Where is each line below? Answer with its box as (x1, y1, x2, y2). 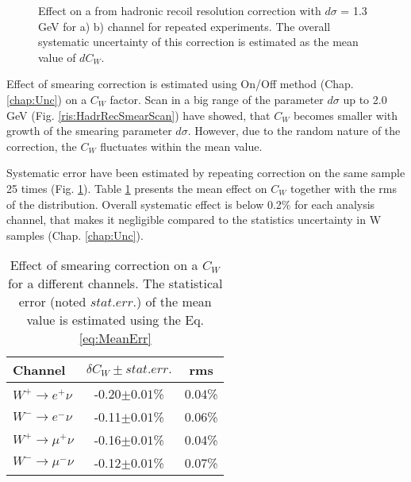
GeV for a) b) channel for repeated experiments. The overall (38, 17, 331, 34)
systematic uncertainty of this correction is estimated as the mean (38, 33, 359, 50)
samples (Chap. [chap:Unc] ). (6, 226, 144, 243)
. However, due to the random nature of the (187, 122, 401, 139)
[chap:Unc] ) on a (6, 91, 87, 107)
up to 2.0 (343, 91, 387, 107)
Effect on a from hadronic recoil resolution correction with (38, 2, 321, 18)
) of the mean (136, 292, 212, 311)
